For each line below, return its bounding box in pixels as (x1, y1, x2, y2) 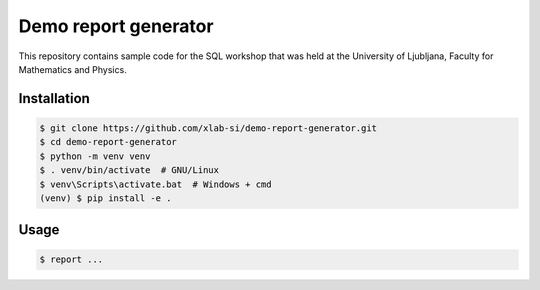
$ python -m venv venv (39, 150, 151, 162)
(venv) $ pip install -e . (39, 192, 172, 204)
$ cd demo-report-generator (39, 136, 177, 148)
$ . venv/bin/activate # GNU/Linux (39, 165, 220, 176)
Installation (18, 90, 90, 107)
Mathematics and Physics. (18, 63, 127, 75)
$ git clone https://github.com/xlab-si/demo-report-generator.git (39, 122, 378, 134)
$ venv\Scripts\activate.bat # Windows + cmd (39, 178, 272, 190)
